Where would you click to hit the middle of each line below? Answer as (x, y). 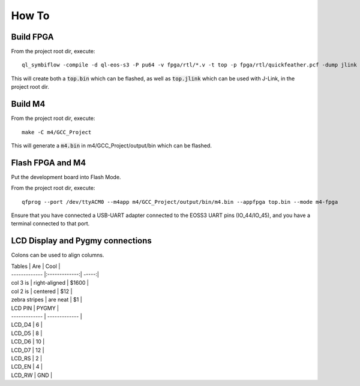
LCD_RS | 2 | (26, 358)
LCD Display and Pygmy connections (82, 241)
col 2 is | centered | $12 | (42, 291)
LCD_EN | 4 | (27, 367)
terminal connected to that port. (50, 224)
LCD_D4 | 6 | (27, 325)
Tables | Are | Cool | (36, 266)
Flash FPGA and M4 (49, 163)
